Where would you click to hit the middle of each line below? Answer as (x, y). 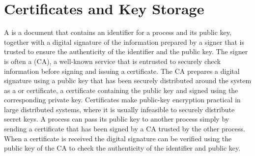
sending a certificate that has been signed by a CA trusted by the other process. (125, 129)
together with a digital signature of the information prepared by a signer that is (124, 42)
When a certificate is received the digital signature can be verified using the (118, 138)
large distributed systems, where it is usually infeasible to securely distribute (119, 109)
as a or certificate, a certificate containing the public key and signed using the (121, 90)
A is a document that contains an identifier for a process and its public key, (118, 32)
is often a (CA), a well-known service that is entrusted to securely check (113, 61)
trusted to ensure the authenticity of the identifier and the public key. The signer (126, 51)
